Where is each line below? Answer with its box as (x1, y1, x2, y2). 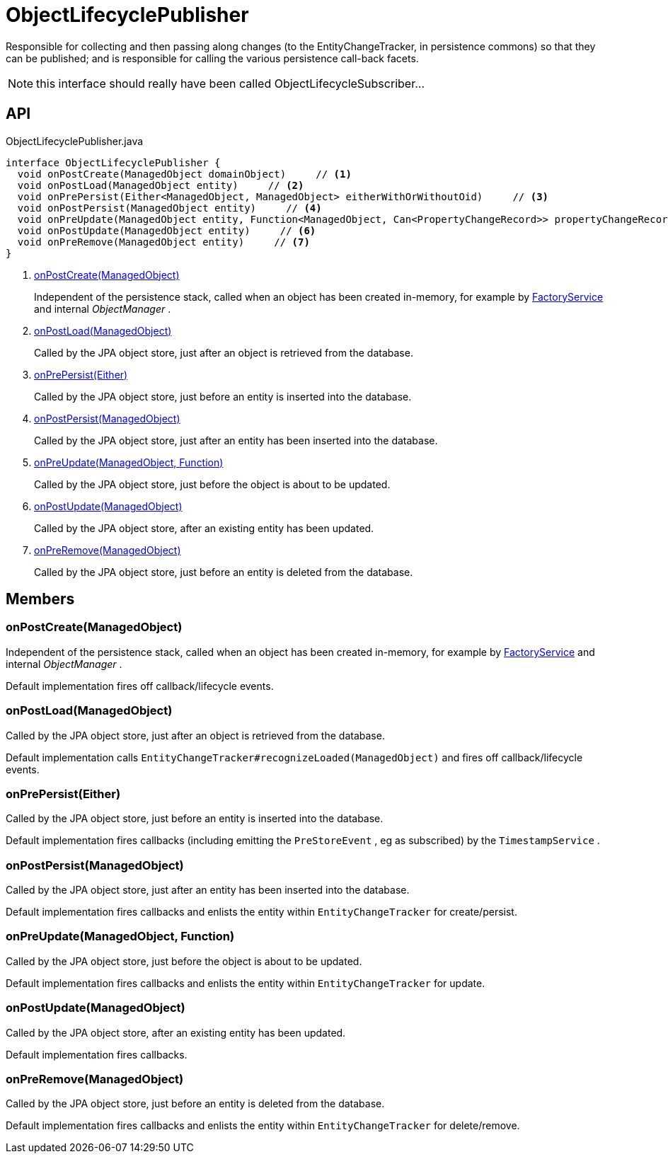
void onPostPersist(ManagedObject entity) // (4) (17, 202, 322, 214)
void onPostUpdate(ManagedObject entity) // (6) (17, 224, 316, 236)
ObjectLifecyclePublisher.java (6, 134, 144, 147)
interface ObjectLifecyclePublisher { (6, 156, 221, 168)
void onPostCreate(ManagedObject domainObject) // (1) (17, 168, 352, 180)
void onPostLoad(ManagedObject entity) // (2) (17, 179, 304, 191)
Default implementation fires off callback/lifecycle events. (6, 679, 274, 692)
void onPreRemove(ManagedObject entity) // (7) (17, 236, 310, 248)
